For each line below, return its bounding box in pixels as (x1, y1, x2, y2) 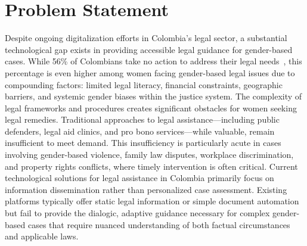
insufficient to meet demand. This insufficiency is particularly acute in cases (5, 136, 281, 149)
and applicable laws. (5, 230, 79, 242)
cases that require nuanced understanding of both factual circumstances (27, 218, 290, 231)
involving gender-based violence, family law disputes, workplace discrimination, (5, 148, 294, 161)
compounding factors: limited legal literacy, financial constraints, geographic (5, 78, 283, 91)
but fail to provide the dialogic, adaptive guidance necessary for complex (5, 207, 270, 219)
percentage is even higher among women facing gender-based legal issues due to (5, 66, 295, 79)
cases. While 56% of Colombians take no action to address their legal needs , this (5, 55, 302, 67)
